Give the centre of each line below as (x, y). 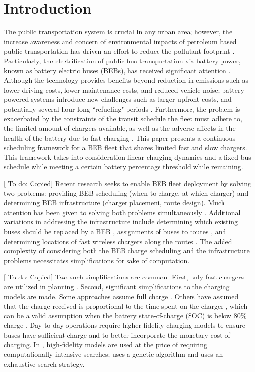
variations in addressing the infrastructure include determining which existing (121, 222)
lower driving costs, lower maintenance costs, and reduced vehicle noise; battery (124, 89)
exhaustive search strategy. (44, 363)
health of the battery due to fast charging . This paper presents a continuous (120, 138)
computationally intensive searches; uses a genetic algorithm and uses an (113, 354)
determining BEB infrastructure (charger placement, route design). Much (114, 202)
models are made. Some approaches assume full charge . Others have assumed (121, 296)
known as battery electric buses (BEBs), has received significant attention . (117, 70)
